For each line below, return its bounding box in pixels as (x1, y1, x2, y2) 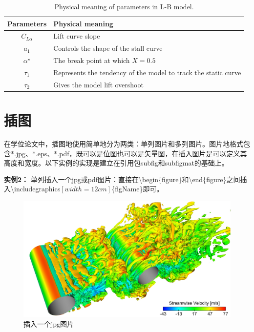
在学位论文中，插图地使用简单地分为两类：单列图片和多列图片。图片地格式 (4, 139, 243, 149)
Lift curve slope (53, 31, 100, 41)
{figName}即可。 (111, 184, 164, 194)
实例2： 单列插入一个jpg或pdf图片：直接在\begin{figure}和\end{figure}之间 (4, 174, 240, 184)
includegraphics (14, 184, 61, 194)
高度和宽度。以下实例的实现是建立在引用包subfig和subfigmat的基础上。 (4, 158, 229, 168)
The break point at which (53, 55, 130, 65)
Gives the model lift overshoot (53, 79, 144, 89)
